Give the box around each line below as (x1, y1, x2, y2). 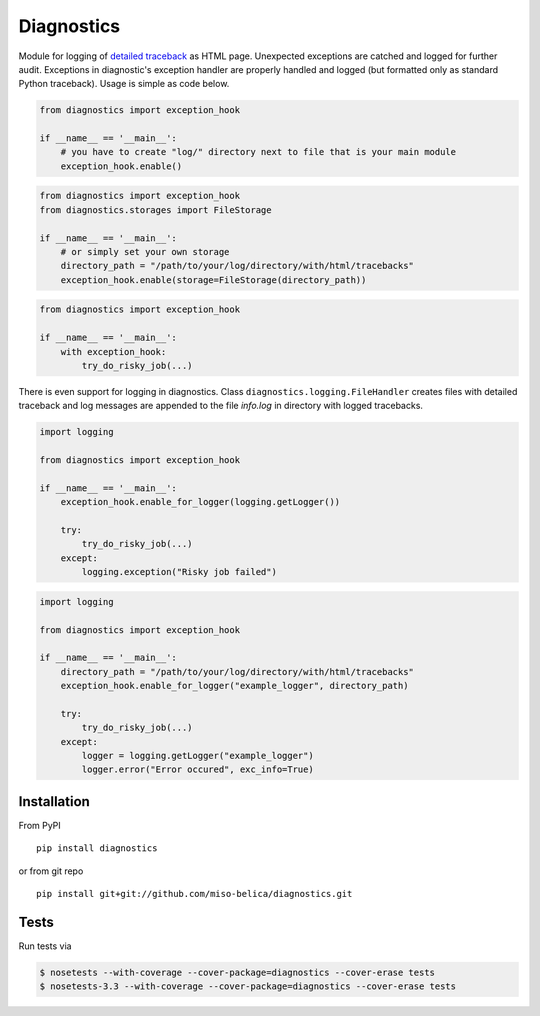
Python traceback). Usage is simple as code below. (18, 78, 230, 90)
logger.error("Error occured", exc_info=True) (81, 764, 314, 775)
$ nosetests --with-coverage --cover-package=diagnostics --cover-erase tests (39, 967, 435, 979)
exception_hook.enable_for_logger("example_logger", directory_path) (60, 680, 409, 692)
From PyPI (18, 819, 62, 831)
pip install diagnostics (36, 843, 158, 854)
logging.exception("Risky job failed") (81, 566, 277, 578)
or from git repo (18, 865, 84, 877)
